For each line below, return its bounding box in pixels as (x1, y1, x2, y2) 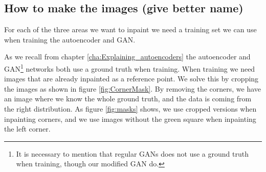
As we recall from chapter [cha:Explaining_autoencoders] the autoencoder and (4, 51, 251, 62)
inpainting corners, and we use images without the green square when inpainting (4, 113, 256, 124)
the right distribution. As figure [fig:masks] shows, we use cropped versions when (4, 103, 257, 114)
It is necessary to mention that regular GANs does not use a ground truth (16, 148, 249, 159)
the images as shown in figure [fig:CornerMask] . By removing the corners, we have (4, 83, 261, 94)
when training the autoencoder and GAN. (4, 34, 136, 45)
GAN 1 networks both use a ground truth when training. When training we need (4, 61, 255, 74)
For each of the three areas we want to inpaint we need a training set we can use (4, 24, 257, 35)
